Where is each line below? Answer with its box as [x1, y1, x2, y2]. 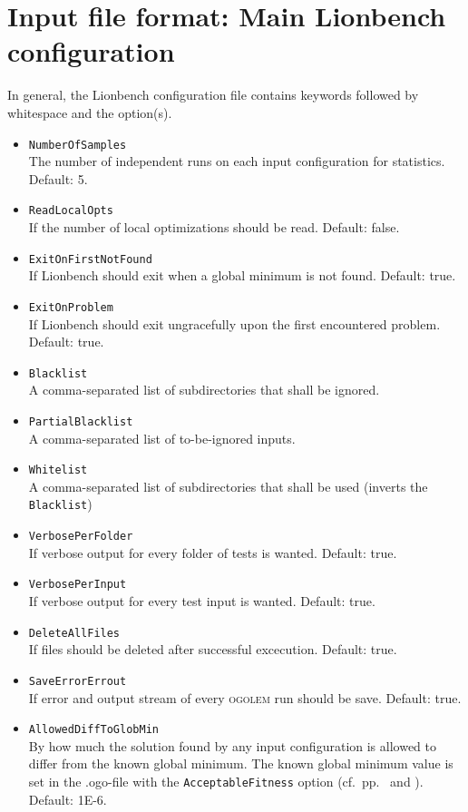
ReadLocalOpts [28, 204, 113, 218]
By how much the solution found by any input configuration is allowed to [28, 736, 436, 755]
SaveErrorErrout [28, 674, 127, 688]
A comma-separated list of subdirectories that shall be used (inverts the [28, 476, 428, 495]
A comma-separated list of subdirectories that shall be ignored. [28, 380, 380, 399]
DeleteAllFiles [28, 626, 121, 640]
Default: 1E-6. [28, 789, 107, 808]
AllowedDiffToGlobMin [28, 723, 159, 737]
